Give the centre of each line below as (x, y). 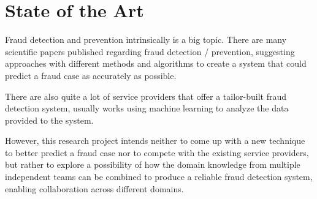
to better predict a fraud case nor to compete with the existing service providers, (157, 152)
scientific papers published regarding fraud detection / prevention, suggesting (150, 51)
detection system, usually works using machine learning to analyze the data (147, 108)
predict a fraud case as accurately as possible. (91, 75)
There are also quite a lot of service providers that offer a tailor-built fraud (146, 96)
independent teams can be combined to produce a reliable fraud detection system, (159, 177)
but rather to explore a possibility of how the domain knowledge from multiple (153, 164)
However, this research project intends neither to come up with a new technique (155, 141)
